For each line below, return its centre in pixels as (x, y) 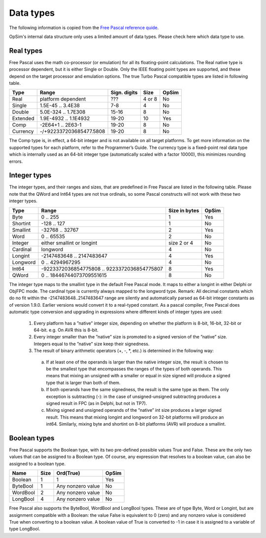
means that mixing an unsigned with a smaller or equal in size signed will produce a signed (138, 376)
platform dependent (63, 99)
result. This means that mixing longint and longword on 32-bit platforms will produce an (135, 417)
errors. (16, 161)
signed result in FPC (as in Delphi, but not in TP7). (97, 403)
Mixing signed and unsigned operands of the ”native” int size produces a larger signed (134, 410)
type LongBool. (25, 529)
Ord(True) (68, 473)
